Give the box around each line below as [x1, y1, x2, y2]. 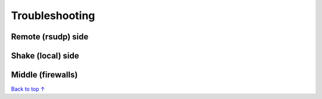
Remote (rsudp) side [11, 32, 89, 42]
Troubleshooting [11, 9, 95, 22]
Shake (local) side [11, 51, 79, 61]
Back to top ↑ [11, 85, 45, 92]
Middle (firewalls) [11, 70, 78, 80]
